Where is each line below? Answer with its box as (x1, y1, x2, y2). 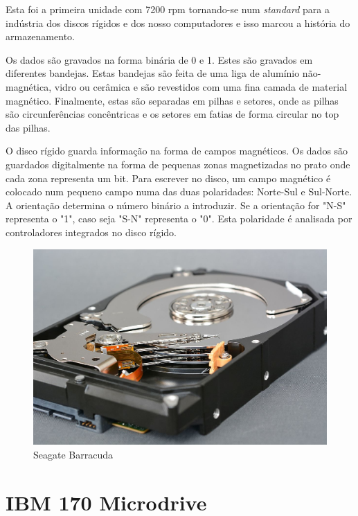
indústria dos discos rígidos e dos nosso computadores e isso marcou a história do (6, 15, 350, 30)
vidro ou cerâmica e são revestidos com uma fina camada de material (54, 79, 348, 94)
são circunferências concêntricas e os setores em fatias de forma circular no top (6, 107, 339, 121)
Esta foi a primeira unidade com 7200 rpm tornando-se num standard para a (6, 2, 330, 16)
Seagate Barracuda (33, 447, 113, 461)
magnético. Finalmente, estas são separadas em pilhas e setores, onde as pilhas (6, 93, 339, 107)
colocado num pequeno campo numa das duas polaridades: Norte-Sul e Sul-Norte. (6, 184, 352, 199)
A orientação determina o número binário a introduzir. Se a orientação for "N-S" (6, 197, 346, 212)
